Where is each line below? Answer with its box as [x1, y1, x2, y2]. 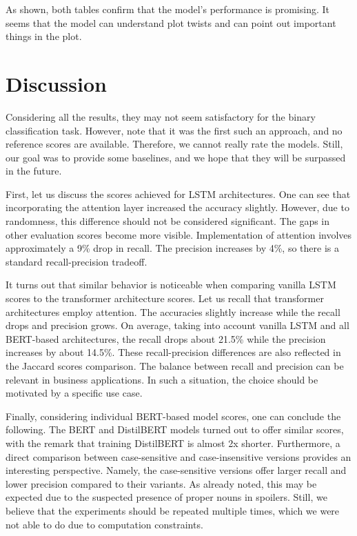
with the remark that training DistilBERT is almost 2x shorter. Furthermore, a [6, 435, 340, 450]
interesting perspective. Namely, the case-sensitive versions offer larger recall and [6, 463, 347, 477]
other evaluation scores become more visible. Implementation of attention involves [6, 227, 352, 241]
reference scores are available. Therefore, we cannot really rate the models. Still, [6, 137, 343, 151]
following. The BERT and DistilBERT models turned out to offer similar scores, [6, 422, 344, 437]
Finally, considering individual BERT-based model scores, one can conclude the [6, 408, 341, 423]
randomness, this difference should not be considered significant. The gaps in [6, 214, 330, 228]
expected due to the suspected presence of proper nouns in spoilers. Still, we [6, 490, 327, 504]
